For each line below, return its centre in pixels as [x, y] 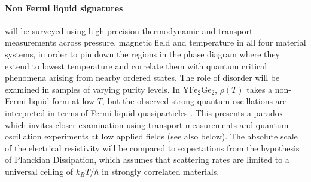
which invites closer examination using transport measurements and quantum [147, 124]
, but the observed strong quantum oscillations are [194, 101]
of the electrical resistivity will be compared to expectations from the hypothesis [152, 148]
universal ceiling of [39, 171]
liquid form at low [62, 101]
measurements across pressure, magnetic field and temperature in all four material [155, 42]
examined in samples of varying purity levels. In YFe [101, 89]
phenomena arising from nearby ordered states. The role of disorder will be [142, 78]
